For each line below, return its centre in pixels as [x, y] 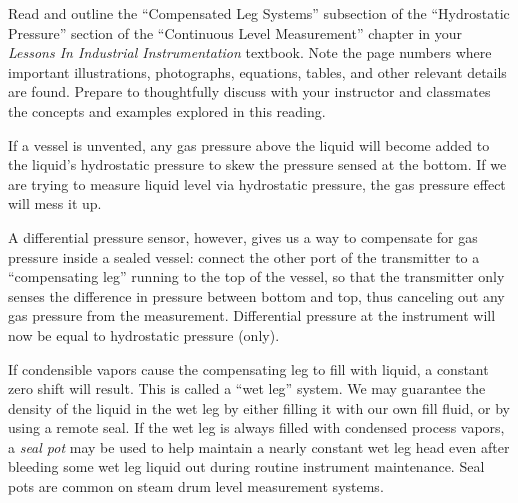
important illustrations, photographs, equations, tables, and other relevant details [257, 71]
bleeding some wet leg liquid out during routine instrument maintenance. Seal [246, 466]
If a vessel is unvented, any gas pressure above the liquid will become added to [249, 144]
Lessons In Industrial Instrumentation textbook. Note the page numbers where [250, 52]
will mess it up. [55, 203]
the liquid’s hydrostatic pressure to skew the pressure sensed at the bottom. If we [257, 164]
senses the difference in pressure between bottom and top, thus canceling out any [256, 295]
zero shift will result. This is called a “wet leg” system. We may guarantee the [247, 388]
